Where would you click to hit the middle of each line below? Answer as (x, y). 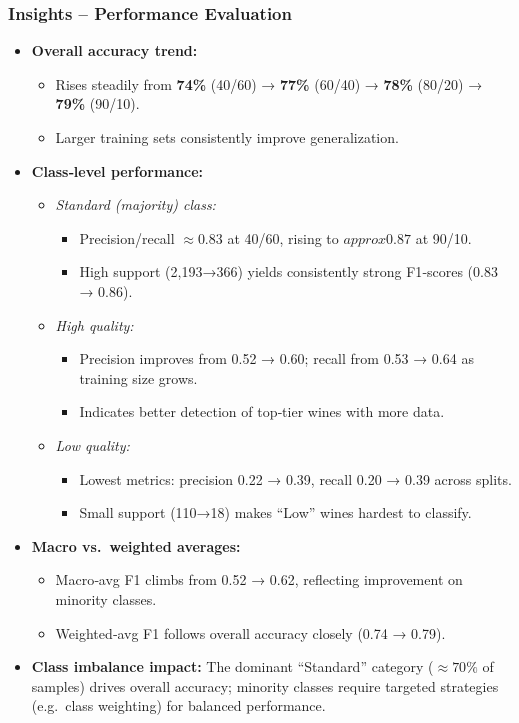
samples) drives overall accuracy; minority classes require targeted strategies (265, 685)
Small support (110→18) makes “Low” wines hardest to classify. (275, 512)
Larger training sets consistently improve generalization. (227, 137)
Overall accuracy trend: (114, 50)
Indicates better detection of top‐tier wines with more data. (262, 411)
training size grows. (138, 377)
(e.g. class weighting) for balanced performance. (178, 705)
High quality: (94, 324)
